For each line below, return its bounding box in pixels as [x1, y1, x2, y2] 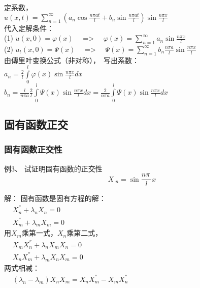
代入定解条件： [4, 22, 54, 33]
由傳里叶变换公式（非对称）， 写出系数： [4, 54, 139, 65]
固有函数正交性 [4, 143, 62, 156]
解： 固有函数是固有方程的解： [4, 193, 106, 204]
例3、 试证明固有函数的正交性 [4, 163, 103, 174]
